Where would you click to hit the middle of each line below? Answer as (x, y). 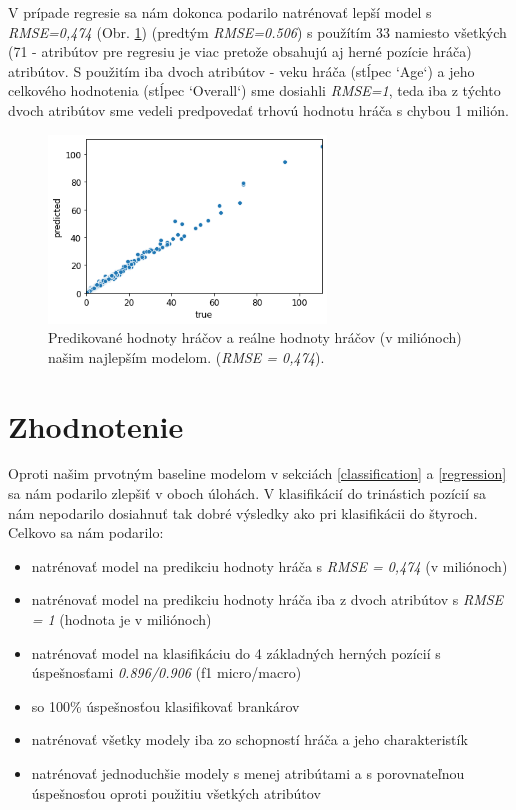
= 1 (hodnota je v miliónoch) (121, 619)
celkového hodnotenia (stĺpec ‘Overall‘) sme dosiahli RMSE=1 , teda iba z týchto (254, 90)
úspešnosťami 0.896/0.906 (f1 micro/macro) (166, 672)
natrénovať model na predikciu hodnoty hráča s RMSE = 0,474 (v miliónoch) (269, 565)
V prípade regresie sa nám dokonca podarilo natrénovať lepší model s (220, 12)
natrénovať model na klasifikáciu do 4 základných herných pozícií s (236, 652)
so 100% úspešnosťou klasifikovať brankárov (165, 705)
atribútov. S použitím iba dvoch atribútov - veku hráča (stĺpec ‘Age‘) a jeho (241, 70)
